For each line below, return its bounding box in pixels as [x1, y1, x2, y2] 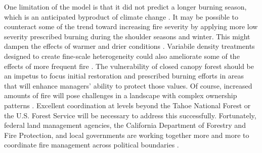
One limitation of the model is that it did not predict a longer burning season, [4, 2, 247, 12]
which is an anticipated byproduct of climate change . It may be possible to [4, 11, 239, 22]
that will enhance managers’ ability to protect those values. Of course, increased [4, 80, 252, 91]
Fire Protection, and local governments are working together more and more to [4, 129, 249, 140]
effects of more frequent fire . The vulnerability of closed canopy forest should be [4, 60, 254, 71]
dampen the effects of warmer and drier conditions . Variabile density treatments [4, 41, 255, 51]
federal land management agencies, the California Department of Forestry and [4, 120, 246, 130]
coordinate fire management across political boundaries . [4, 139, 179, 150]
